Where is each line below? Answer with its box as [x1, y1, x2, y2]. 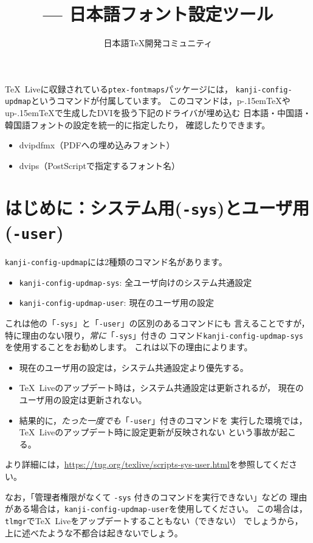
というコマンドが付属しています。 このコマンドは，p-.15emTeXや [30, 94, 291, 107]
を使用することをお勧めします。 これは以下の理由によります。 [5, 341, 253, 353]
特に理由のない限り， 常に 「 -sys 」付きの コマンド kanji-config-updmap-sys [5, 328, 303, 341]
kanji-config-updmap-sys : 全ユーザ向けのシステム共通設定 [19, 275, 252, 288]
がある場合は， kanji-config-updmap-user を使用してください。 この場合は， [5, 502, 308, 515]
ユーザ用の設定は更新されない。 [19, 393, 147, 406]
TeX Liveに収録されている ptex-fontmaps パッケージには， [5, 82, 233, 95]
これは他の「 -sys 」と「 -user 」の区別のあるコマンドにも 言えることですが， [5, 316, 310, 329]
